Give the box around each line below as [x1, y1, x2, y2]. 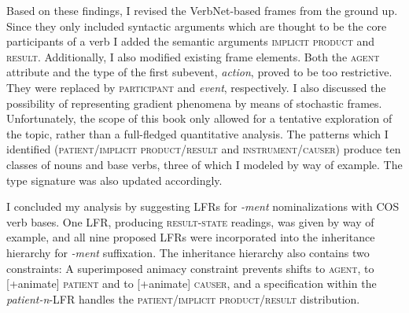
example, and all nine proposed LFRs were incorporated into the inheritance [6, 229, 375, 245]
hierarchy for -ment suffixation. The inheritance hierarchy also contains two [6, 244, 370, 260]
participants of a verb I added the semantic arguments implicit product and [6, 33, 375, 50]
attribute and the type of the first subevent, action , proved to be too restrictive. [6, 64, 392, 80]
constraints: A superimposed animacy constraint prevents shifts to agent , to [6, 260, 374, 276]
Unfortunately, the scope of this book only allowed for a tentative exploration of [6, 110, 392, 127]
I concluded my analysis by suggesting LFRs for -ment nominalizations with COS [6, 198, 400, 215]
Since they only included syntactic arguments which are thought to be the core [6, 17, 387, 34]
